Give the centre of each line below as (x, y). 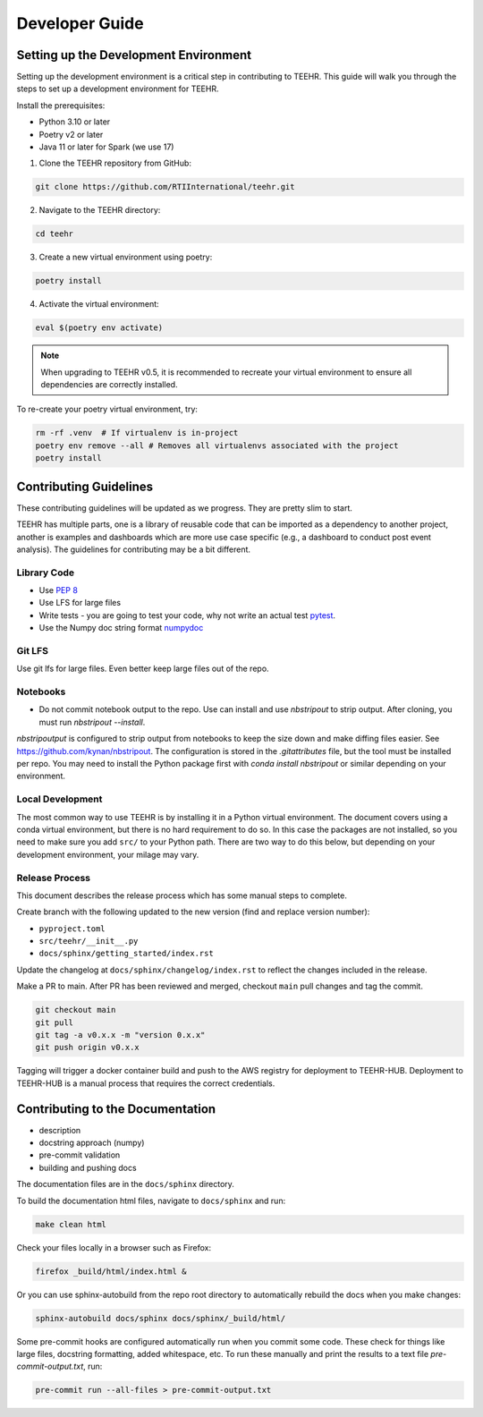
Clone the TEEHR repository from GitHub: (115, 163)
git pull (55, 1022)
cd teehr (55, 234)
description (60, 1130)
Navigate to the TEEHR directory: (100, 210)
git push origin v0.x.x (88, 1048)
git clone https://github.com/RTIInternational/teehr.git (165, 187)
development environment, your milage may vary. (108, 854)
